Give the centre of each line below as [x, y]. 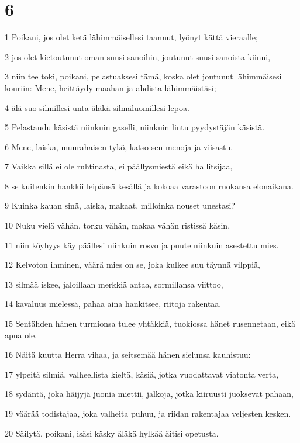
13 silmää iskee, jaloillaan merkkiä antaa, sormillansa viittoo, [114, 284]
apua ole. [21, 335]
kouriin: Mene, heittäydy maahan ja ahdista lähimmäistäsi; [111, 87]
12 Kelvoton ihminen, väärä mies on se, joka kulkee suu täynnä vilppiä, [133, 264]
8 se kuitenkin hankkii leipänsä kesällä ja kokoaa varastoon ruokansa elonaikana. [149, 186]
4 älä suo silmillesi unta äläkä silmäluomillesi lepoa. [97, 107]
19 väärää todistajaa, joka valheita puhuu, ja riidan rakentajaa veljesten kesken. [148, 413]
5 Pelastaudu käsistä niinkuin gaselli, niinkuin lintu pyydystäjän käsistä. [135, 127]
